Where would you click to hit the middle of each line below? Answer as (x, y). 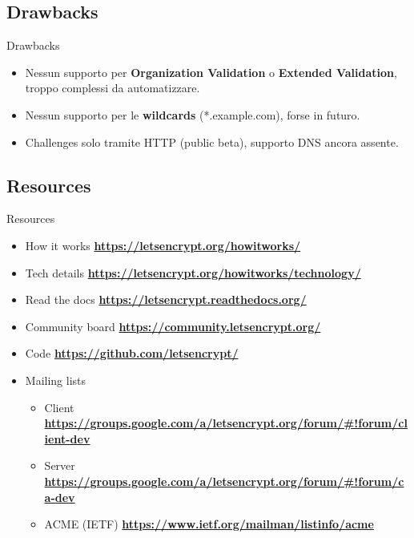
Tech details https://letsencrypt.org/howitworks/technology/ (193, 272)
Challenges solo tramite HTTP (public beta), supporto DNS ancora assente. (212, 142)
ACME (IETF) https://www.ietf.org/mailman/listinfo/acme (209, 524)
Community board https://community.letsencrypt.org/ (173, 326)
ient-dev (67, 438)
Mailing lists (56, 380)
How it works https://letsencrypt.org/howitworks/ (163, 245)
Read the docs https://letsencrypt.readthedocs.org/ (166, 299)
